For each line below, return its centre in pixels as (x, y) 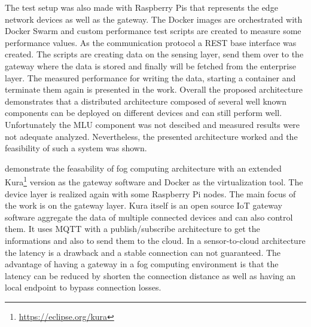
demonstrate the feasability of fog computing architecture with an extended (143, 168)
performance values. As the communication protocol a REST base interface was (151, 42)
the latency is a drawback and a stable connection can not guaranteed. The (143, 252)
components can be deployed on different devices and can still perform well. (144, 113)
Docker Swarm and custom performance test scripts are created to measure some (153, 31)
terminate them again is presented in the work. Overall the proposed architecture (154, 89)
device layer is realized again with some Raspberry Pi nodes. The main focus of (150, 193)
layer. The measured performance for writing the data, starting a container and (150, 77)
